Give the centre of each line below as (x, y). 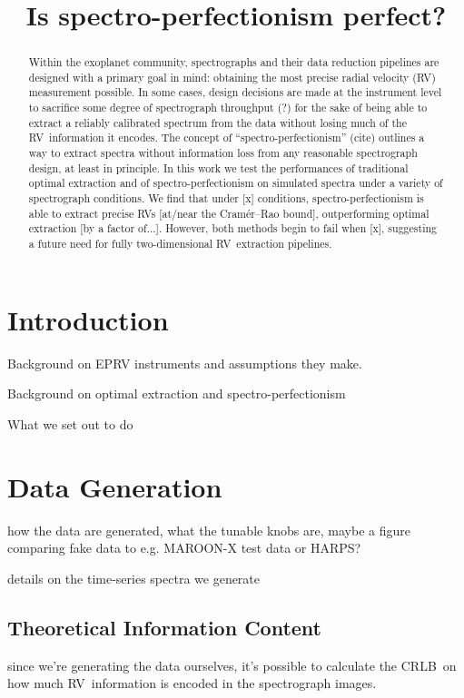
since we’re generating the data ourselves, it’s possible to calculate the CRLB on (232, 665)
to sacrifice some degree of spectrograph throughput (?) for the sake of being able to (228, 108)
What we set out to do (70, 423)
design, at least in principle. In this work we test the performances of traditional (218, 167)
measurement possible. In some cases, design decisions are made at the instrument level (235, 92)
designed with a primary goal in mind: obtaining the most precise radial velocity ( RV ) (232, 77)
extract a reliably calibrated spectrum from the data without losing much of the (217, 122)
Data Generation (115, 486)
